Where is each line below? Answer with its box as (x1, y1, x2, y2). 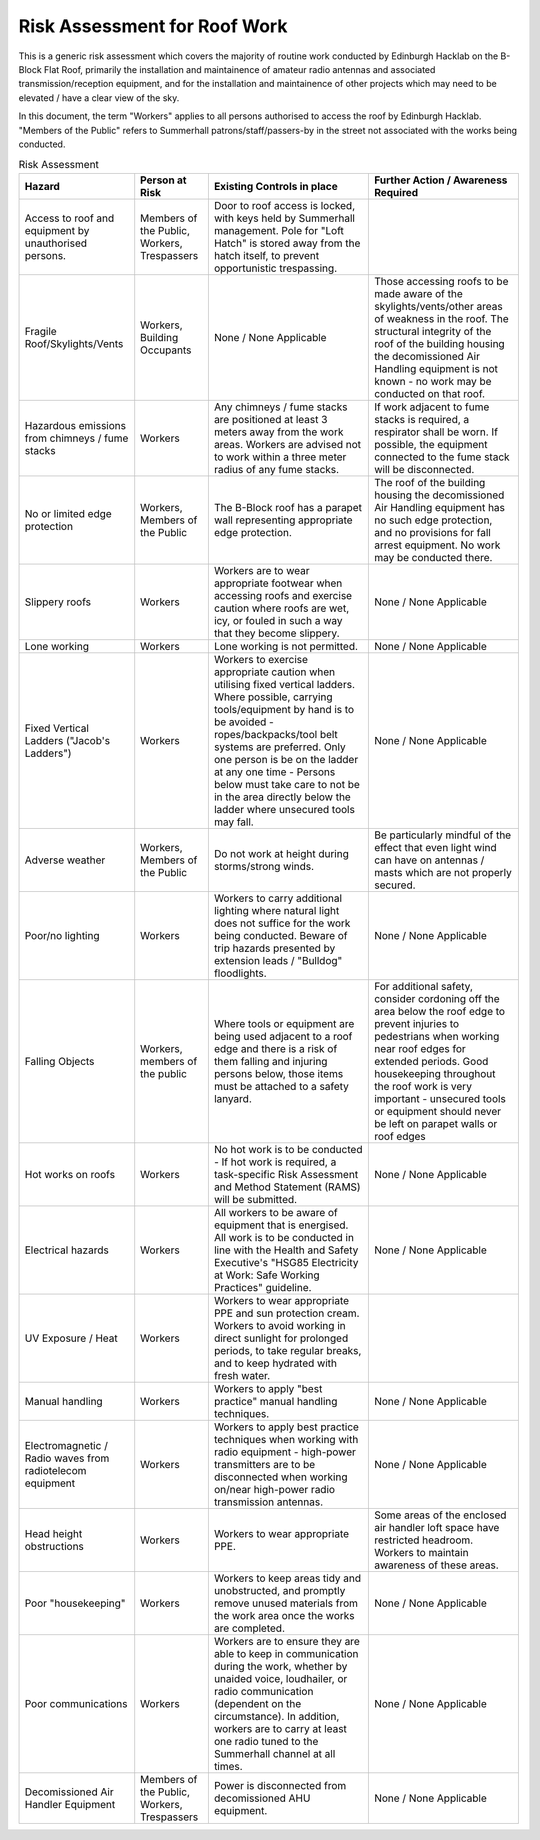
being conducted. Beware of (213, 928, 348, 942)
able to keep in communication (213, 1646, 359, 1660)
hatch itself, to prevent (213, 248, 320, 262)
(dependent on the (213, 1696, 302, 1710)
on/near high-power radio (213, 1482, 335, 1496)
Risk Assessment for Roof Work (18, 15, 288, 37)
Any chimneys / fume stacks (213, 400, 348, 414)
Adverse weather (24, 853, 106, 867)
